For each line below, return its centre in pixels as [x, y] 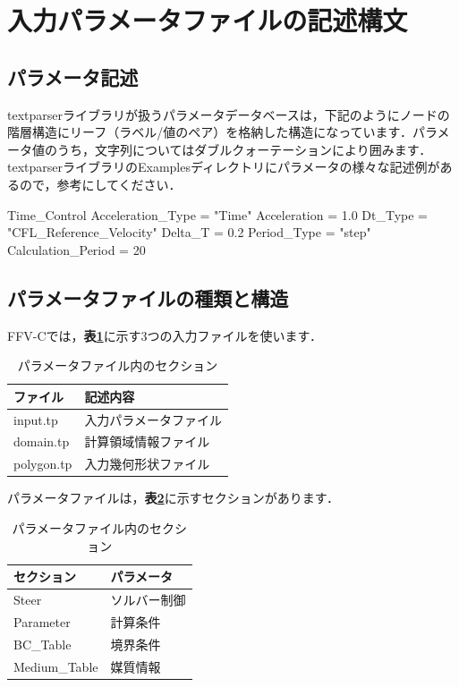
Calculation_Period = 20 [76, 249]
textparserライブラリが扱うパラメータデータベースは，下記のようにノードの [229, 114]
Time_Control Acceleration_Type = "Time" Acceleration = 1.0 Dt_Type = [218, 214]
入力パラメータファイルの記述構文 [208, 20]
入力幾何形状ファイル [147, 464]
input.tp [36, 419]
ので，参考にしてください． [100, 184]
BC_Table [42, 644]
